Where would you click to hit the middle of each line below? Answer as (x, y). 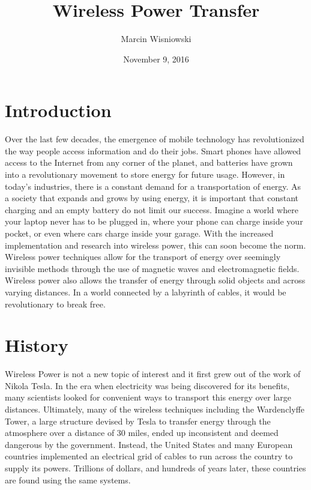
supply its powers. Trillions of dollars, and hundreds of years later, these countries (155, 468)
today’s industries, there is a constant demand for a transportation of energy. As (153, 186)
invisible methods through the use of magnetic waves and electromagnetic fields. (152, 268)
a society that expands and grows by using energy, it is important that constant (152, 198)
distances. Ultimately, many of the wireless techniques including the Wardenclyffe (155, 409)
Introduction (58, 110)
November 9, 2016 (156, 59)
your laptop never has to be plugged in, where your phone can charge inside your (154, 221)
